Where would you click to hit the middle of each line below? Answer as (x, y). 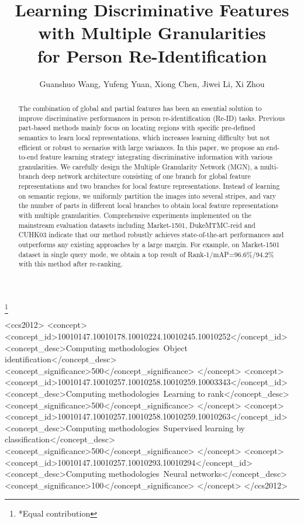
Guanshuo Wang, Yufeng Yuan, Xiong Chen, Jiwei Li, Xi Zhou (152, 83)
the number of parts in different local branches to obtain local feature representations (148, 205)
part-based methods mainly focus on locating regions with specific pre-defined (137, 128)
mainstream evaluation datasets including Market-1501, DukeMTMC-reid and (137, 225)
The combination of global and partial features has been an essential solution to (140, 108)
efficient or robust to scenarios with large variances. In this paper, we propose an (141, 147)
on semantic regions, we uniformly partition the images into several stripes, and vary (147, 195)
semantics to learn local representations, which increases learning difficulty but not (144, 137)
